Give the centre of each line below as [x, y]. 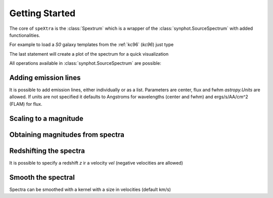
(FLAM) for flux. [26, 104]
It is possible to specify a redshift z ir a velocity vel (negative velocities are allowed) [96, 163]
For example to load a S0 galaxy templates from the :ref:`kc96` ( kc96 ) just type [92, 45]
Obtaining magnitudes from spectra [67, 134]
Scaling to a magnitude [46, 118]
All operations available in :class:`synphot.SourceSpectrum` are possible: [85, 63]
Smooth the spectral [42, 177]
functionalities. [25, 35]
